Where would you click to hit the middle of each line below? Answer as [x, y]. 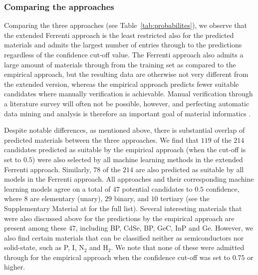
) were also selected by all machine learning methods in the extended [137, 159]
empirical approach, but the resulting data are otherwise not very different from [126, 74]
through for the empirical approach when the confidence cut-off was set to [117, 257]
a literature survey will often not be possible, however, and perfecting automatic [127, 103]
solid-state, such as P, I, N [44, 247]
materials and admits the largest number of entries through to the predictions [123, 45]
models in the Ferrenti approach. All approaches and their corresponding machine [129, 179]
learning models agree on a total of [57, 188]
